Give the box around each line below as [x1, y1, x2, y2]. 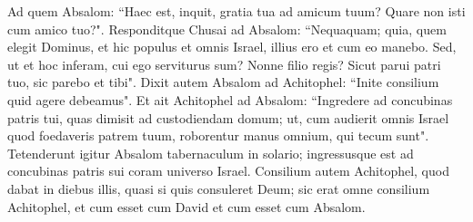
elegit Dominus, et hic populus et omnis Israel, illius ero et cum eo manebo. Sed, [7, 37, 457, 56]
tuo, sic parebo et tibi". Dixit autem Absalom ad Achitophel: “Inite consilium [7, 72, 439, 92]
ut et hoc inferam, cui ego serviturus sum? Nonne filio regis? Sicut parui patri [7, 54, 441, 73]
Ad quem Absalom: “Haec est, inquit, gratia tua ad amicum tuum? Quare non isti [7, 2, 466, 20]
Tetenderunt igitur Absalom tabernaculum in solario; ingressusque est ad [7, 143, 414, 162]
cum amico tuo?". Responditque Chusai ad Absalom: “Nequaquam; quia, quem [7, 19, 447, 38]
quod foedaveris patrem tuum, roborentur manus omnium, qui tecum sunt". [7, 126, 429, 145]
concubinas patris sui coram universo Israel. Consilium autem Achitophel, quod [7, 161, 449, 180]
